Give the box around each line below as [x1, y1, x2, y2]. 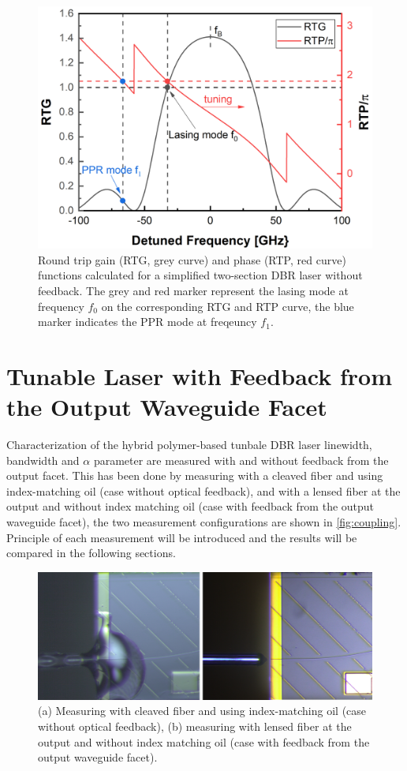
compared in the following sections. [6, 545, 176, 561]
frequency [38, 298, 84, 314]
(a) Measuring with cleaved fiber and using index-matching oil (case [38, 702, 367, 719]
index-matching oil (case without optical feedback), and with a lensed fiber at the [6, 482, 401, 499]
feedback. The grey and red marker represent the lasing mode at [38, 283, 349, 299]
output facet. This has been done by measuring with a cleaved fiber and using [6, 467, 383, 484]
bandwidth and [6, 451, 80, 468]
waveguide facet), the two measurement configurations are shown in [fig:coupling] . [6, 514, 401, 530]
